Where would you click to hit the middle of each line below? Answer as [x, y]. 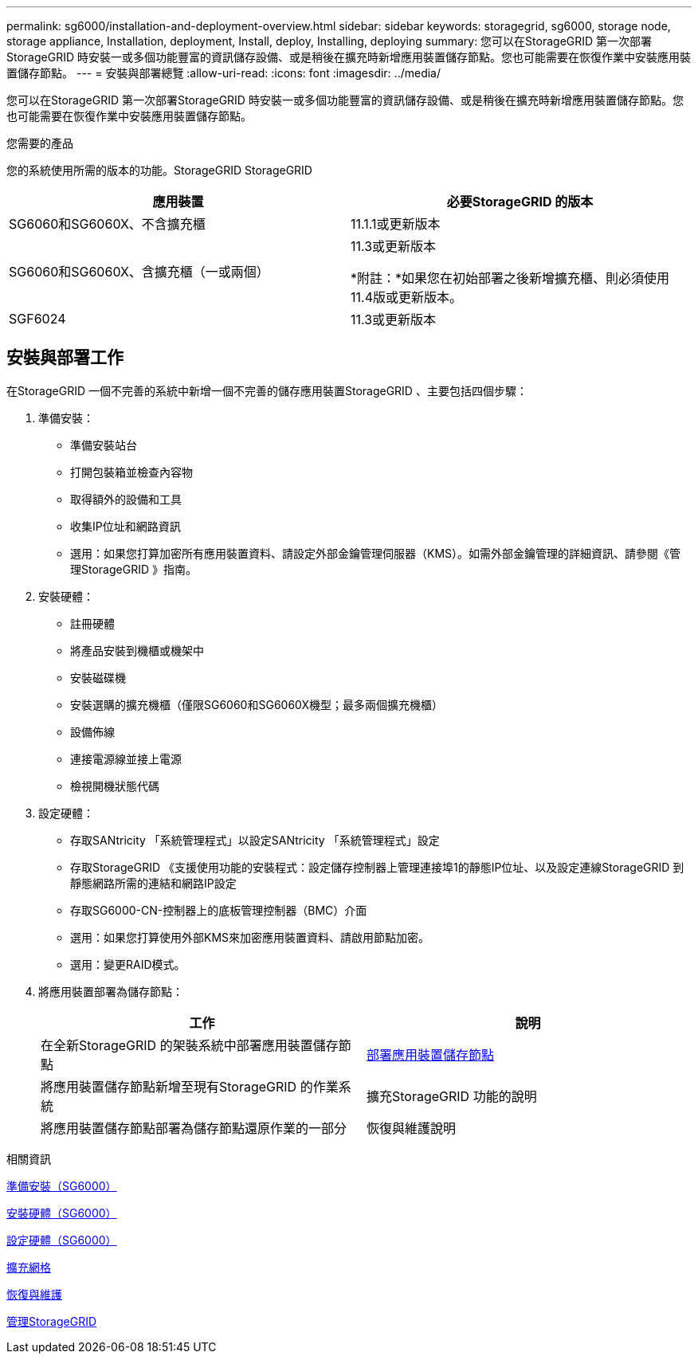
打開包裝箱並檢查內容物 [131, 472]
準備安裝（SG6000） [62, 1186]
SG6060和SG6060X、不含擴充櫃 [107, 224]
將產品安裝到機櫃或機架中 [137, 650]
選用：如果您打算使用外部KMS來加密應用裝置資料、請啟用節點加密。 [250, 937]
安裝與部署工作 [65, 358]
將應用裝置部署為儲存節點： [111, 991]
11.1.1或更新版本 [396, 224]
